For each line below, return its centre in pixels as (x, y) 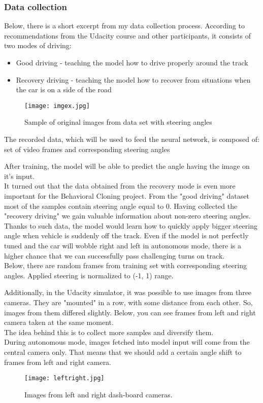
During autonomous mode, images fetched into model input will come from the (127, 342)
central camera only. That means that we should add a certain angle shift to (123, 352)
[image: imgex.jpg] (57, 106)
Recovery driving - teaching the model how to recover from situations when (133, 79)
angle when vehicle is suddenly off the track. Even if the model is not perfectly (126, 235)
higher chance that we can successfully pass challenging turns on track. (114, 255)
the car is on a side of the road (64, 89)
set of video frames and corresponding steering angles (87, 149)
